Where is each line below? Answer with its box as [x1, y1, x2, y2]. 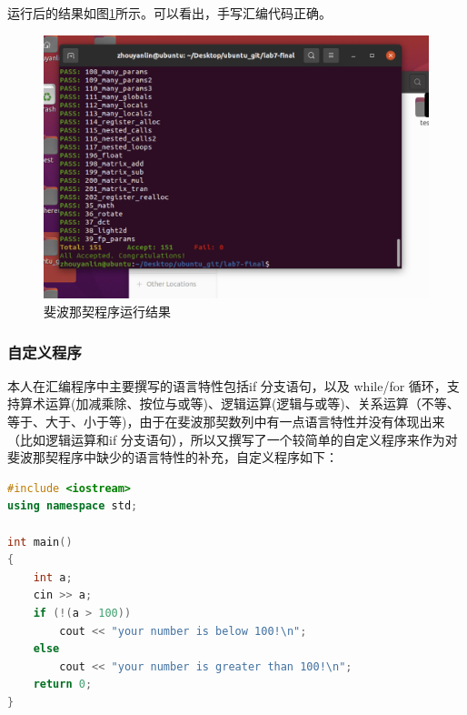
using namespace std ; [7, 499, 138, 513]
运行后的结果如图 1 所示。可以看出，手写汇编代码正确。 [7, 4, 332, 22]
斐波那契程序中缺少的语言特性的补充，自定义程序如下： [7, 448, 338, 467]
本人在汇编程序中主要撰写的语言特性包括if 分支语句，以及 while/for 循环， [7, 376, 447, 395]
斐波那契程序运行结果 [44, 302, 171, 321]
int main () [7, 535, 73, 549]
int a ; [33, 570, 73, 584]
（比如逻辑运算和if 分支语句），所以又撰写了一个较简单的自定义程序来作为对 [7, 429, 458, 448]
